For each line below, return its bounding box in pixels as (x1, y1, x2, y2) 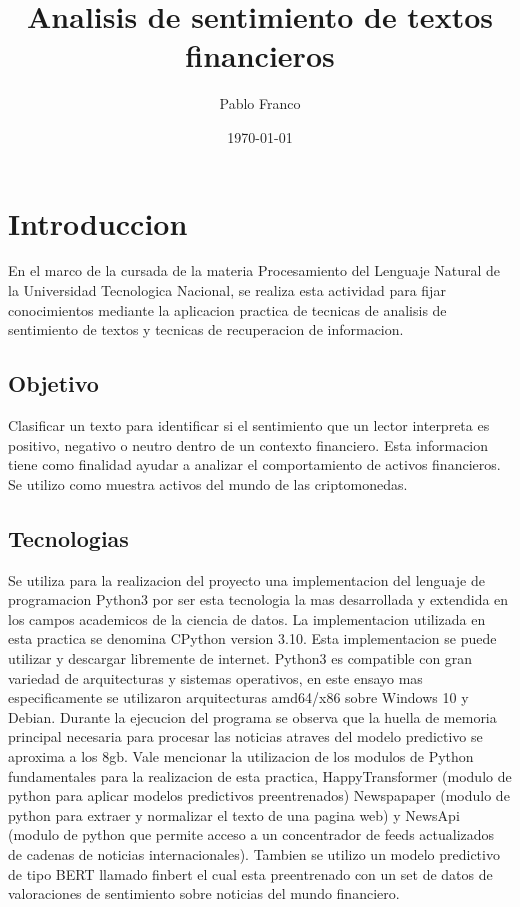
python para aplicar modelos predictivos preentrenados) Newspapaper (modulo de (8, 785, 510, 806)
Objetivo (8, 368, 99, 399)
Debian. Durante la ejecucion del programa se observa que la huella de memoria (8, 706, 497, 727)
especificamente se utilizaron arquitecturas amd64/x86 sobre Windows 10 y (8, 687, 469, 708)
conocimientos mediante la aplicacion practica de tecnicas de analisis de (8, 299, 447, 320)
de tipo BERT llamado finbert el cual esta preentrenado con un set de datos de (8, 863, 493, 884)
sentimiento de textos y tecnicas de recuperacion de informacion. (8, 319, 404, 340)
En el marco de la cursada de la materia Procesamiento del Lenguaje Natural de (8, 260, 501, 281)
